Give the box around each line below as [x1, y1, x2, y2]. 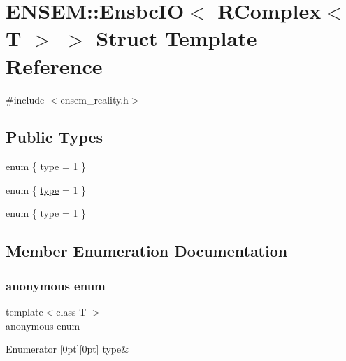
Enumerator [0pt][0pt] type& [6, 341, 129, 356]
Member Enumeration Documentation [6, 240, 288, 262]
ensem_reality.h [60, 92, 129, 106]
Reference [6, 51, 103, 80]
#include [6, 92, 45, 106]
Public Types [6, 126, 103, 148]
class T [56, 304, 87, 319]
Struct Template [96, 24, 257, 52]
